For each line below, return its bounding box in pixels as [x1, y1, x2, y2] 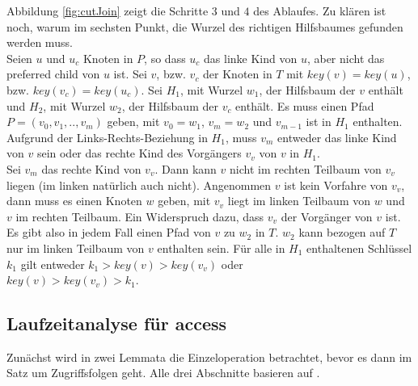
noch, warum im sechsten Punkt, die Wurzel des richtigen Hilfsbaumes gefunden [6, 18, 403, 35]
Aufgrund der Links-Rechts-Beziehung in [6, 128, 208, 145]
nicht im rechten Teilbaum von [229, 160, 382, 177]
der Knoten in [203, 65, 272, 82]
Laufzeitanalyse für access [6, 311, 227, 336]
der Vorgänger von [281, 208, 373, 224]
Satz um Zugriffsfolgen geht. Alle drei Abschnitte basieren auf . [6, 364, 320, 381]
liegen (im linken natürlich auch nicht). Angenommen [6, 176, 272, 193]
